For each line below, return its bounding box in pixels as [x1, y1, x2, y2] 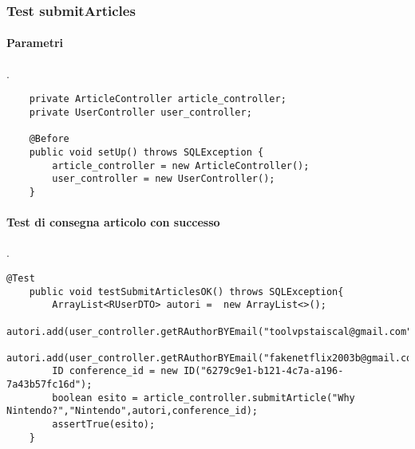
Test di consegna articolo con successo [6, 214, 220, 230]
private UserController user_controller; [29, 106, 252, 118]
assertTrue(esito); [52, 419, 156, 431]
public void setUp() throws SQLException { [29, 146, 264, 158]
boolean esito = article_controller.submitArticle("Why [52, 392, 355, 404]
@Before [29, 133, 69, 145]
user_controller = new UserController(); [52, 173, 275, 185]
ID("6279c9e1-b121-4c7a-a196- [183, 365, 344, 377]
